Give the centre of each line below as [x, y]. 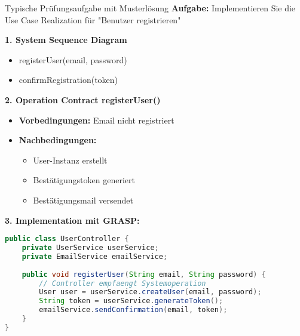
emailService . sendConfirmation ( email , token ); [133, 310]
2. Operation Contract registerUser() [83, 99]
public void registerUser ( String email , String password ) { [144, 274]
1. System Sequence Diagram [66, 40]
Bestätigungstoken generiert [84, 180]
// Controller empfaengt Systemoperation [123, 283]
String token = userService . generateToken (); [131, 301]
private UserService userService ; [90, 248]
